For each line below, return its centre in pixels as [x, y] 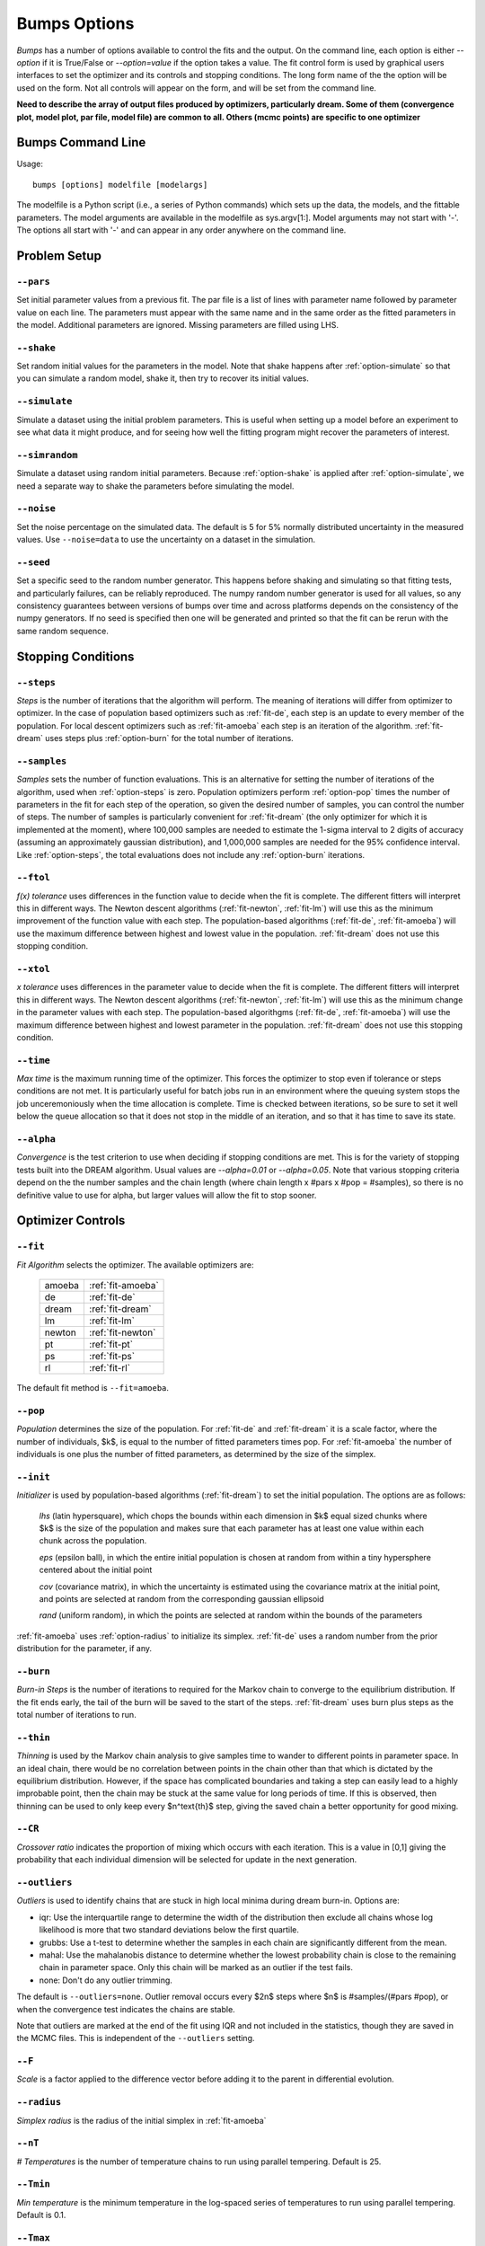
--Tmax [34, 2238]
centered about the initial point [96, 1570]
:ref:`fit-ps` [112, 1357]
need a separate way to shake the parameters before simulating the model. [155, 486]
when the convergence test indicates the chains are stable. [126, 2009]
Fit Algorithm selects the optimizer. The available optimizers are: [136, 1264]
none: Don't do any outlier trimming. [106, 1980]
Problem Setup [59, 256]
